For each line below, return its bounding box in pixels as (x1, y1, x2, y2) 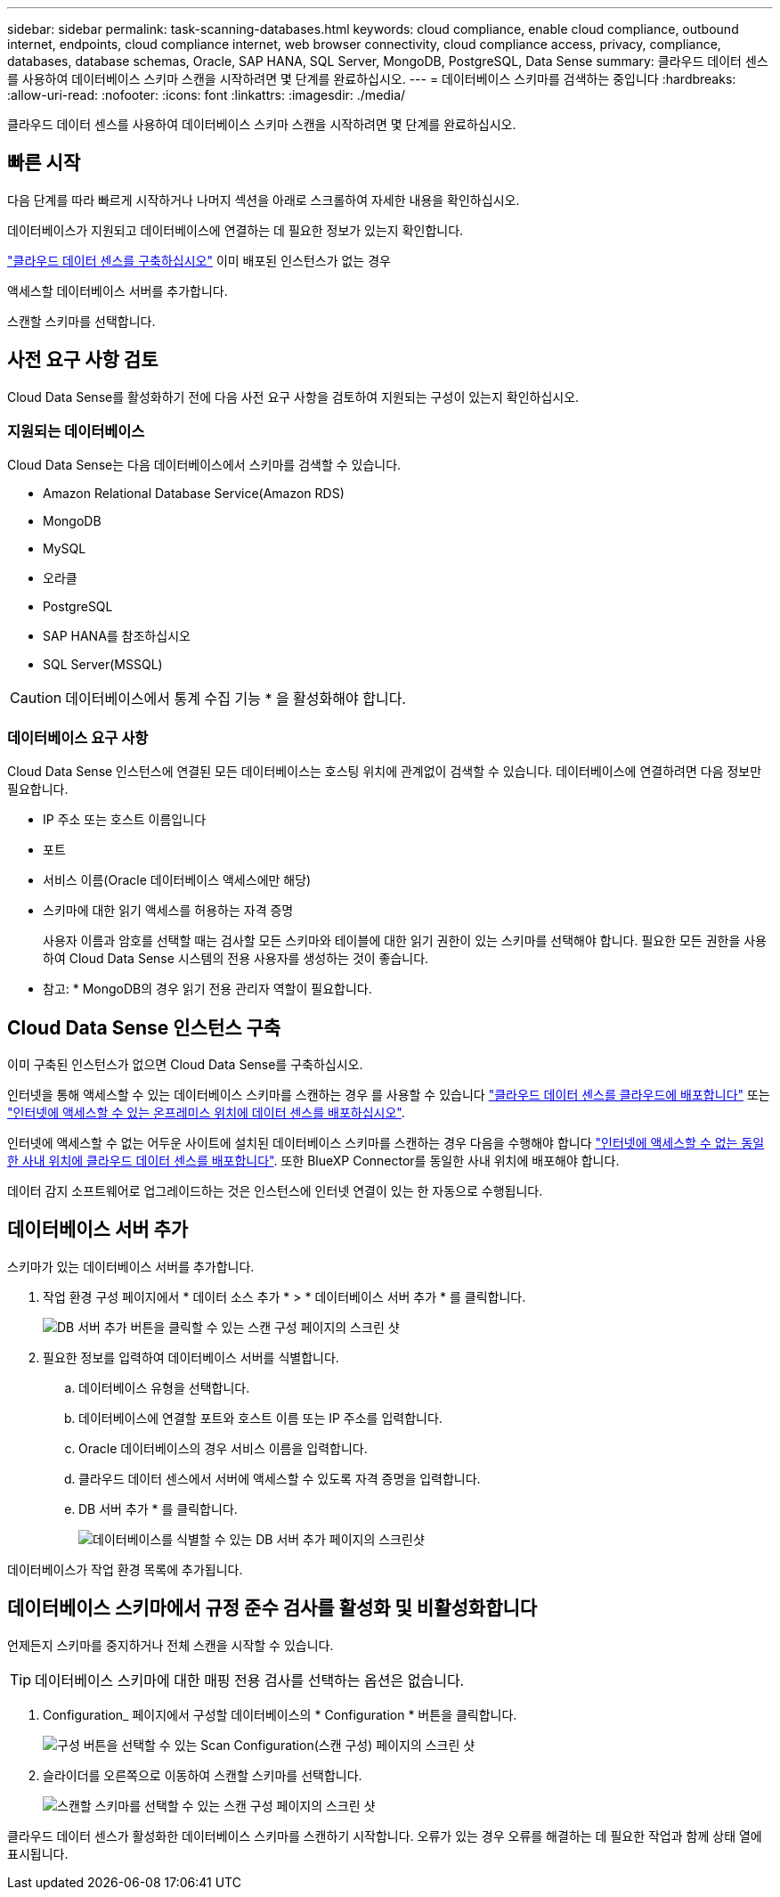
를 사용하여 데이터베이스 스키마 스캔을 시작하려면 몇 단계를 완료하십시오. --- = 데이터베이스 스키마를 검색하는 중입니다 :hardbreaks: (7, 71, 736, 86)
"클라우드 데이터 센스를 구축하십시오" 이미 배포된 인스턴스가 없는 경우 (7, 252, 391, 268)
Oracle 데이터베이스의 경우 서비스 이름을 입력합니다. (78, 1440, 368, 1456)
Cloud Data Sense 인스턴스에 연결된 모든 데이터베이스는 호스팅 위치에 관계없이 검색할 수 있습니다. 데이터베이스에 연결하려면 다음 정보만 (7, 764, 762, 780)
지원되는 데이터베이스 (7, 422, 145, 441)
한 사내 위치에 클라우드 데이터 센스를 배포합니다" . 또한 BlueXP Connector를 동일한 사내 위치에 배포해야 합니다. (7, 1153, 620, 1169)
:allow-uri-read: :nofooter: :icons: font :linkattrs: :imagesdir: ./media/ (7, 87, 406, 102)
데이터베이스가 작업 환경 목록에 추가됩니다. (7, 1561, 243, 1577)
